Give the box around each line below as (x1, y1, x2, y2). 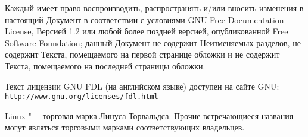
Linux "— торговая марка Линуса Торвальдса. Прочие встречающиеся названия (5, 109, 294, 122)
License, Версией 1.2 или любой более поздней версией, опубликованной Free (5, 25, 288, 37)
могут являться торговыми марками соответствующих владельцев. (5, 121, 245, 133)
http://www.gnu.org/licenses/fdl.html (5, 93, 158, 101)
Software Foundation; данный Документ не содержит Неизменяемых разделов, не (5, 36, 301, 49)
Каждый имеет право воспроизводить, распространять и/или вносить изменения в (5, 2, 304, 14)
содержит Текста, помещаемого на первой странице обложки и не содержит (5, 48, 280, 60)
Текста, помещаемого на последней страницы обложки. (5, 59, 206, 72)
